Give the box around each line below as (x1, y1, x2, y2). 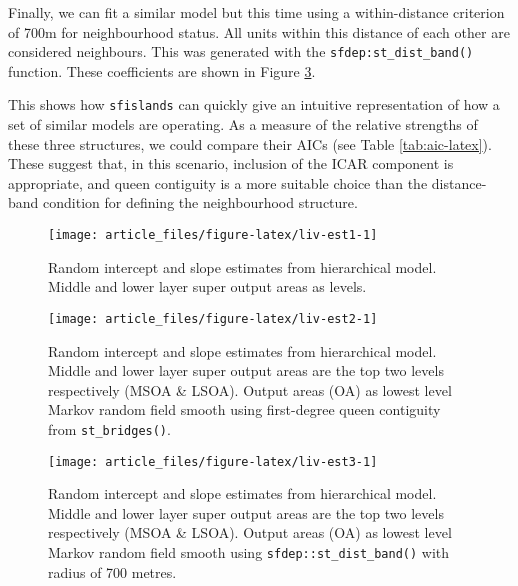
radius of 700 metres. (48, 561, 177, 582)
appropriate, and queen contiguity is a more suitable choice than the (8, 172, 428, 193)
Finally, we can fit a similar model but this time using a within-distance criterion (8, 2, 505, 22)
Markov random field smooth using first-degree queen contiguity (48, 399, 441, 420)
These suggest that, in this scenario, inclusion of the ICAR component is (8, 153, 454, 174)
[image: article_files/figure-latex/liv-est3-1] (48, 454, 378, 469)
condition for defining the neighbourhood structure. (43, 192, 358, 213)
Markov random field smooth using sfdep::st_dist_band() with (48, 542, 450, 563)
